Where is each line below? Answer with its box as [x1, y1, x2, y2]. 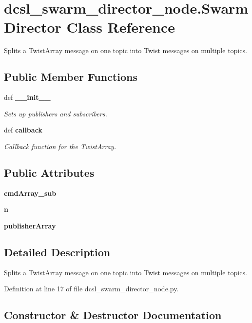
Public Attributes [4, 165, 95, 180]
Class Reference [66, 17, 175, 37]
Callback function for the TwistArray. [4, 141, 116, 151]
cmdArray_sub [4, 188, 57, 198]
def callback [4, 125, 42, 135]
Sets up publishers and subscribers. [4, 108, 107, 118]
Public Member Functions [4, 69, 137, 84]
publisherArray [4, 220, 56, 230]
